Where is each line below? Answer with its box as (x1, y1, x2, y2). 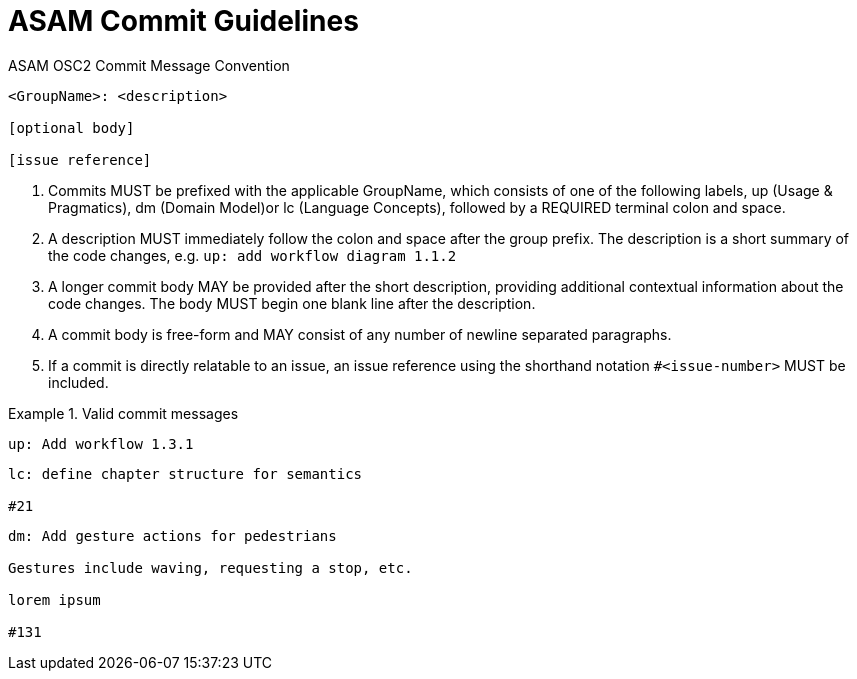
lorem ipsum (8, 591, 101, 608)
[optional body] (8, 119, 135, 136)
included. (48, 373, 109, 391)
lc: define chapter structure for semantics (8, 465, 363, 482)
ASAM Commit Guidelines (8, 4, 359, 38)
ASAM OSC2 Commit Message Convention (8, 56, 290, 74)
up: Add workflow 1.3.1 (8, 435, 194, 452)
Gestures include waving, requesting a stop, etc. (8, 559, 413, 576)
